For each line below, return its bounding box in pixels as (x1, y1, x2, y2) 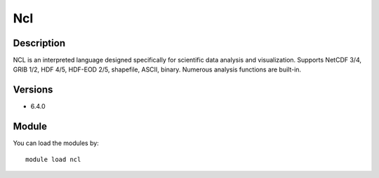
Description (13, 37, 66, 49)
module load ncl (25, 155, 81, 163)
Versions (13, 84, 53, 96)
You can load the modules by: (13, 139, 100, 147)
